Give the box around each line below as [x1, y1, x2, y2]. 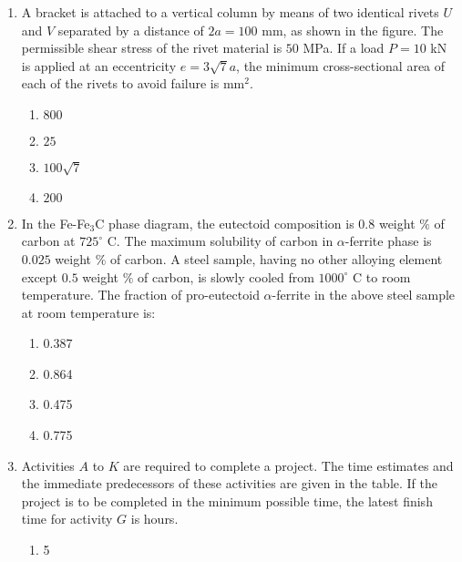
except [21, 267, 58, 286]
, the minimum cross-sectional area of [236, 56, 446, 75]
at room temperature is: [21, 302, 156, 322]
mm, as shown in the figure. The [262, 20, 444, 39]
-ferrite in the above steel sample [272, 285, 456, 304]
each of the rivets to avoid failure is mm [21, 74, 245, 93]
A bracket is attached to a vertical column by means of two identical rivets [21, 3, 439, 21]
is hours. [130, 509, 179, 528]
